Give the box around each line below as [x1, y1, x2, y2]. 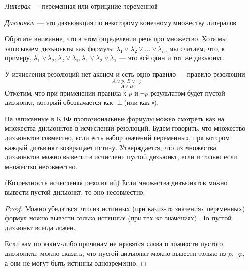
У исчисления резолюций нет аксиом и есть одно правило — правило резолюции [5, 68, 245, 79]
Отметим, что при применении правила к [5, 87, 126, 98]
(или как [124, 97, 150, 107]
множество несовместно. [5, 161, 78, 171]
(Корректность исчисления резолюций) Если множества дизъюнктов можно [5, 177, 228, 187]
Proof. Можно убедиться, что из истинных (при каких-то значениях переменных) [5, 203, 245, 213]
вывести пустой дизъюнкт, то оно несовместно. [5, 187, 145, 197]
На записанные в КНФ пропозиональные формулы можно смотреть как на [5, 113, 224, 123]
